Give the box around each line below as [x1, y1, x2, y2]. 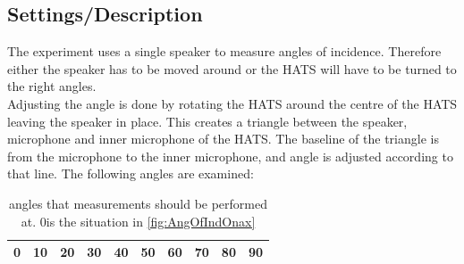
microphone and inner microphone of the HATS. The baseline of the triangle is [7, 129, 439, 148]
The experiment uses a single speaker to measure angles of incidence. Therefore [7, 42, 442, 61]
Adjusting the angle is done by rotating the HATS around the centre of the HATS [7, 94, 458, 112]
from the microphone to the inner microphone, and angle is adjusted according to [7, 146, 453, 165]
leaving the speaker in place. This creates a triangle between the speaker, [7, 111, 408, 130]
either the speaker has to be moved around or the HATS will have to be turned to [7, 59, 457, 78]
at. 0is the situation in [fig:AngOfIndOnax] [21, 211, 256, 230]
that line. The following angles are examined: [7, 164, 254, 183]
